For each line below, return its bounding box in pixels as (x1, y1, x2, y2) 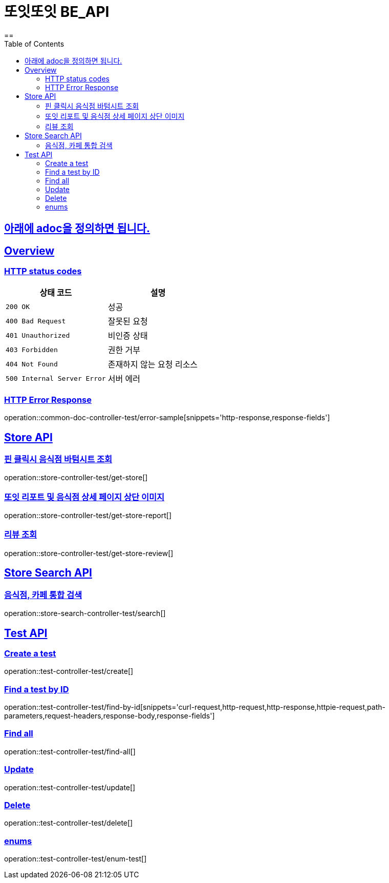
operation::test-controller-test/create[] (4, 667, 134, 676)
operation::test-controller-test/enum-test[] (4, 854, 147, 864)
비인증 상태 (107, 331, 148, 341)
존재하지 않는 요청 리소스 (107, 359, 198, 370)
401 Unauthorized (6, 331, 70, 339)
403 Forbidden (6, 345, 58, 354)
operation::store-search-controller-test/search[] (4, 609, 166, 618)
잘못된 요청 (107, 316, 148, 327)
